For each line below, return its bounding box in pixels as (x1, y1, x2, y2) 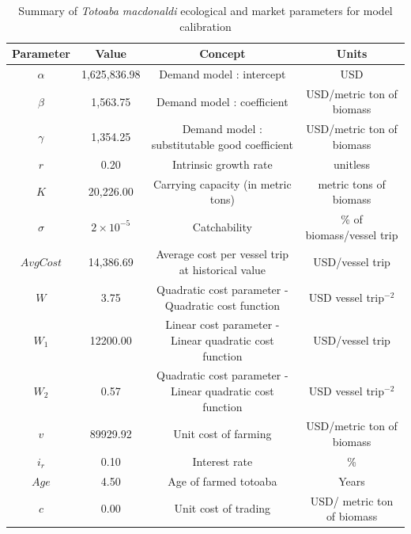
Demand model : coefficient (156, 93, 288, 109)
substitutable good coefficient (151, 135, 293, 152)
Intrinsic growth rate (172, 155, 273, 172)
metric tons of (318, 175, 386, 192)
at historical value (179, 261, 266, 278)
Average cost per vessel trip (156, 246, 289, 262)
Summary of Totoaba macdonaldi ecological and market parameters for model (18, 2, 393, 18)
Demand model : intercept (159, 66, 286, 82)
